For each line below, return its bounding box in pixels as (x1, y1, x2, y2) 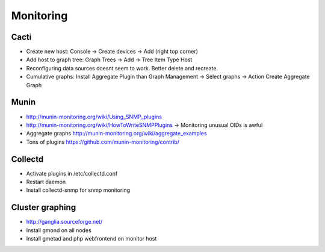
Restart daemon (26, 178, 66, 185)
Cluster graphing (11, 202, 76, 213)
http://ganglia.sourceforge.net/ (26, 218, 103, 226)
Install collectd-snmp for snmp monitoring (26, 186, 131, 194)
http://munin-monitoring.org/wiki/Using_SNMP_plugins (26, 113, 162, 120)
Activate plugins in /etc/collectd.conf (26, 170, 118, 177)
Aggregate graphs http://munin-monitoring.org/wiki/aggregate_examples (26, 130, 207, 137)
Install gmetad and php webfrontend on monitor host (26, 235, 157, 242)
